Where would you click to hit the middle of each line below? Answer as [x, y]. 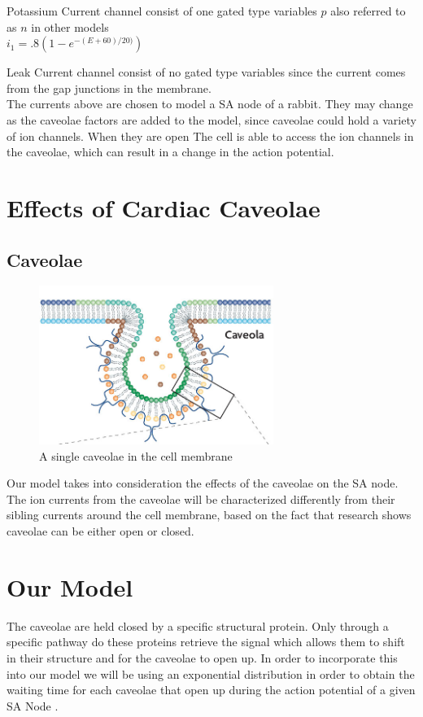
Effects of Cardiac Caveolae [164, 207]
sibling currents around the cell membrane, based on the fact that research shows [209, 515]
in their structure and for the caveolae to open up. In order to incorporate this [202, 657]
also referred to [368, 11]
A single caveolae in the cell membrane [136, 455]
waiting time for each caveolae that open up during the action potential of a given [211, 690]
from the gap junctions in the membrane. [109, 87]
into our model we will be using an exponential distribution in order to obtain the [211, 673]
